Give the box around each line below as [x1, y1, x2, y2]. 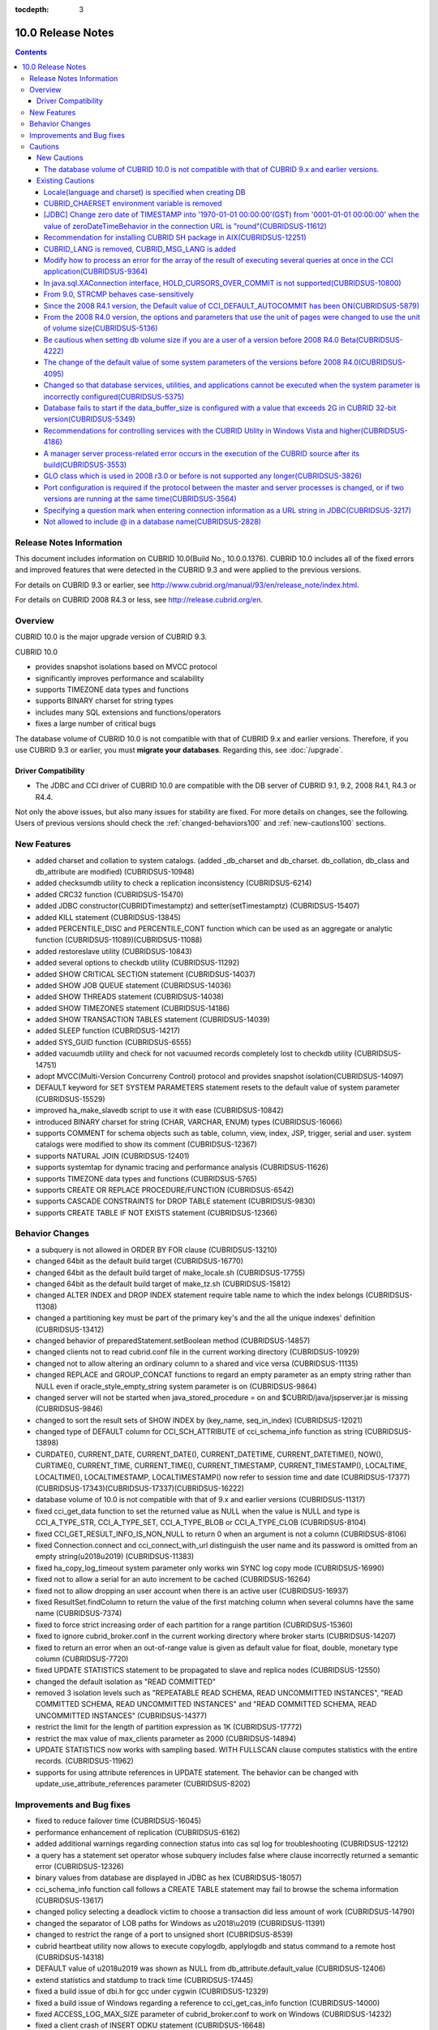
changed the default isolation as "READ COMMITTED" [35, 1677, 217, 1687]
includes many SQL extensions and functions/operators [35, 707, 221, 717]
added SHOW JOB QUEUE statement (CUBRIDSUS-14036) [35, 980, 231, 990]
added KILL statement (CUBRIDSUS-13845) [35, 912, 182, 922]
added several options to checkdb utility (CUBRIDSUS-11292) [35, 958, 240, 968]
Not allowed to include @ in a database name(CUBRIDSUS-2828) [43, 516, 261, 526]
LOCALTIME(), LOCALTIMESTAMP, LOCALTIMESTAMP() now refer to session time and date [35, 1472, 340, 1482]
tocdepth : [15, 5, 49, 14]
